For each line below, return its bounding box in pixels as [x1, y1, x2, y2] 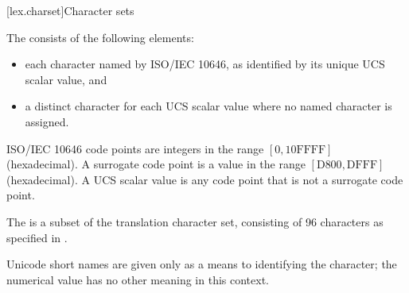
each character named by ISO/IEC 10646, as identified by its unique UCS [25, 56, 385, 72]
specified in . [6, 229, 68, 245]
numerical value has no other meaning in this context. [6, 271, 270, 287]
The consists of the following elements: [6, 29, 194, 45]
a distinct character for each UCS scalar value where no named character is [25, 98, 392, 114]
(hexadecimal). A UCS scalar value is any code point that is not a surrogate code [6, 171, 403, 187]
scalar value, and [25, 71, 107, 87]
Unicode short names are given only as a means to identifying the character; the [6, 256, 397, 272]
